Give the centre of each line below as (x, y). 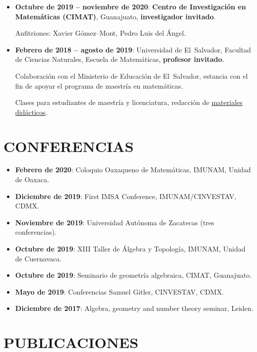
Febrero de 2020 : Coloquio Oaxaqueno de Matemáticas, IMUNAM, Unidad (133, 170)
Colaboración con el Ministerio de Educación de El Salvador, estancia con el (131, 75)
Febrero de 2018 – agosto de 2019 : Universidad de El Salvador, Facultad (133, 49)
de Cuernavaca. (38, 258)
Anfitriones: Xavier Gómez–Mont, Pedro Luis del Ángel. (100, 33)
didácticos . (31, 112)
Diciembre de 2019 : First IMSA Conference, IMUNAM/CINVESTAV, (126, 196)
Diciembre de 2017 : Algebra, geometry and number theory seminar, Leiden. (134, 308)
